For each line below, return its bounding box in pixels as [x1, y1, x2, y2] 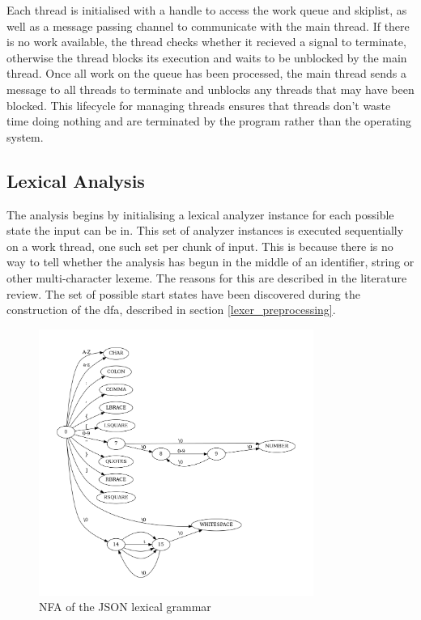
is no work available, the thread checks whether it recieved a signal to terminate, [6, 33, 406, 50]
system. [6, 128, 44, 145]
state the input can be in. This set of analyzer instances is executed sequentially [6, 222, 404, 239]
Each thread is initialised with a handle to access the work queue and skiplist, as [6, 2, 407, 18]
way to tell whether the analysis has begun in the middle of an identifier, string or [6, 253, 415, 270]
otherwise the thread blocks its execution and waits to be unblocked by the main [6, 49, 407, 66]
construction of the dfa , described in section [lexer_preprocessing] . [6, 301, 336, 318]
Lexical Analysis [6, 168, 145, 193]
